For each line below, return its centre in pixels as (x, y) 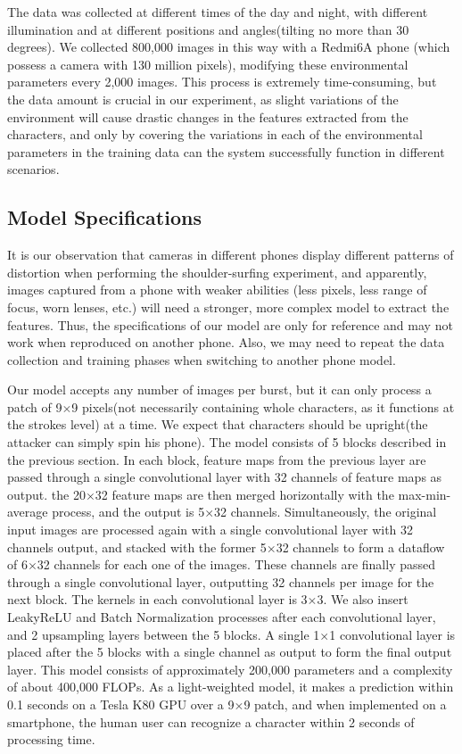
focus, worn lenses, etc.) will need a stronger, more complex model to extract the (228, 307)
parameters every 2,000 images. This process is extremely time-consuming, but (222, 82)
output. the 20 (46, 494)
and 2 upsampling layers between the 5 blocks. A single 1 (164, 634)
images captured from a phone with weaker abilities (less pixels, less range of (217, 290)
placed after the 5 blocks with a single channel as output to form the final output (230, 652)
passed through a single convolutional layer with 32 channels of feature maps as (225, 477)
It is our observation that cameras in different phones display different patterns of (231, 255)
